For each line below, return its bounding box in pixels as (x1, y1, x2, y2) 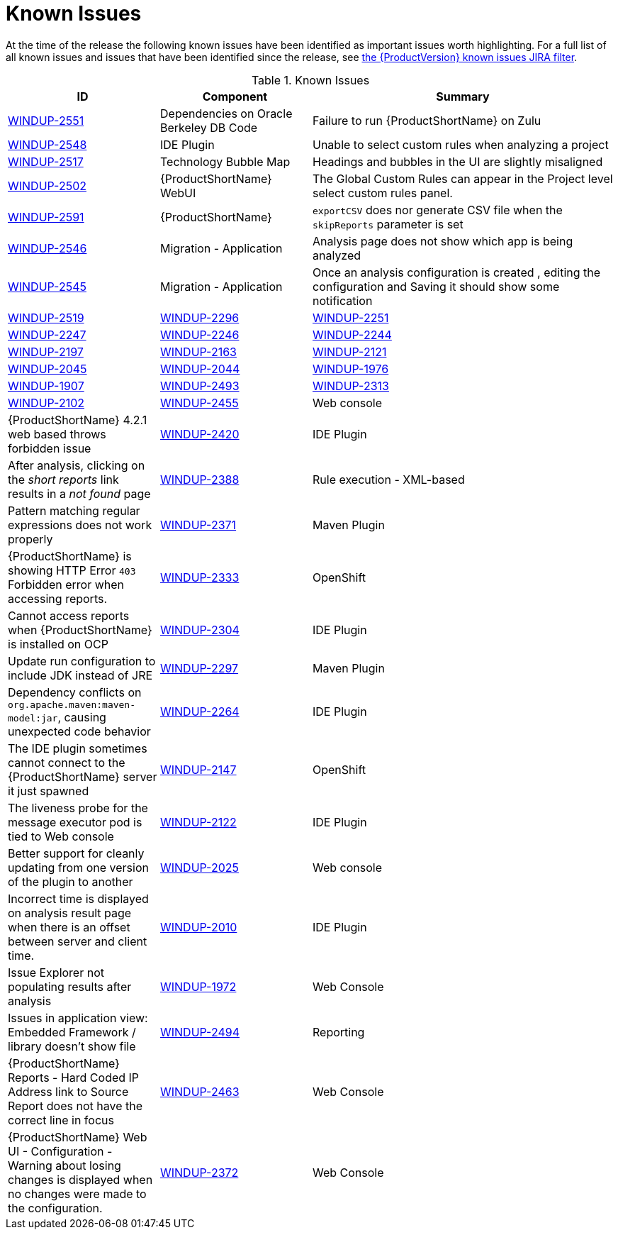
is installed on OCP (8, 636, 108, 651)
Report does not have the (8, 1098, 142, 1113)
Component (202, 89, 268, 104)
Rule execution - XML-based (313, 472, 465, 487)
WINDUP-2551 (8, 113, 84, 128)
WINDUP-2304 (160, 622, 240, 637)
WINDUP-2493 (160, 378, 240, 393)
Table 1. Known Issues (251, 72, 370, 87)
